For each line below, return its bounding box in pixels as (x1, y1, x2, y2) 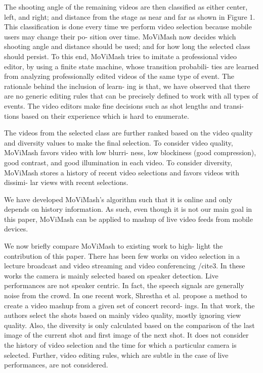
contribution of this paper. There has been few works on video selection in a (4, 250, 240, 261)
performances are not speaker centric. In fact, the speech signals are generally (4, 280, 244, 291)
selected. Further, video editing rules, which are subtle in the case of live (4, 349, 229, 360)
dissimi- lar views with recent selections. (4, 177, 128, 188)
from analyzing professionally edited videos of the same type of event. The (4, 71, 234, 81)
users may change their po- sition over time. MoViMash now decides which (4, 31, 236, 41)
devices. (4, 223, 28, 234)
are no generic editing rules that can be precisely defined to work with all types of (4, 90, 258, 101)
